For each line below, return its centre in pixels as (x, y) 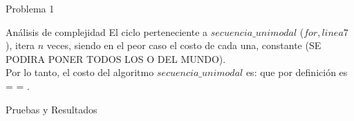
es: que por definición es (297, 72)
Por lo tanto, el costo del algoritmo (80, 72)
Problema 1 (30, 8)
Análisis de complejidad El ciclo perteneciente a (107, 31)
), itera (20, 45)
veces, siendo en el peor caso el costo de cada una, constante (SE (184, 45)
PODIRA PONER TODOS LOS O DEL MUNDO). (116, 58)
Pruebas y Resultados (52, 109)
